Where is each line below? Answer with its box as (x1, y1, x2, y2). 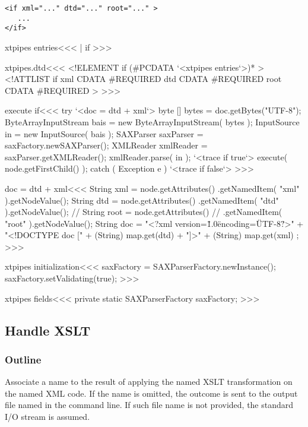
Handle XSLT (5, 321, 91, 339)
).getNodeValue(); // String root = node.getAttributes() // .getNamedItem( (5, 205, 282, 218)
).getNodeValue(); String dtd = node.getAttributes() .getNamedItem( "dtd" (5, 194, 279, 206)
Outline (5, 352, 42, 366)
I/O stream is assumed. (5, 410, 90, 423)
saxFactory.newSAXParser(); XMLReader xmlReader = (5, 139, 208, 151)
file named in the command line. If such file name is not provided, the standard (5, 398, 294, 411)
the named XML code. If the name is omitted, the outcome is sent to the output (5, 387, 298, 399)
